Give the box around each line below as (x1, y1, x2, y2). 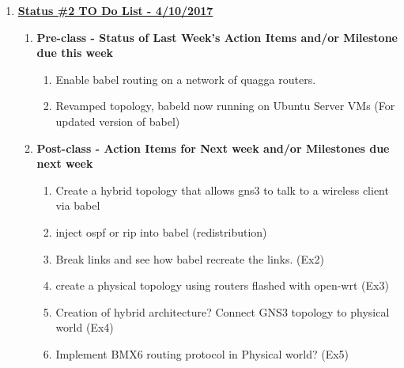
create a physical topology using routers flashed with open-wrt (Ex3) (55, 277, 389, 294)
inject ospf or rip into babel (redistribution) (55, 223, 267, 240)
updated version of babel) (55, 112, 180, 129)
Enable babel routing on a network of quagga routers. (55, 70, 316, 87)
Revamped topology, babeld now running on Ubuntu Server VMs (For (55, 97, 395, 114)
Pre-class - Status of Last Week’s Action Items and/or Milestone (36, 28, 398, 45)
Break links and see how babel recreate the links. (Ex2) (55, 250, 324, 267)
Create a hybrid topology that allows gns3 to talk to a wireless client (55, 181, 389, 198)
